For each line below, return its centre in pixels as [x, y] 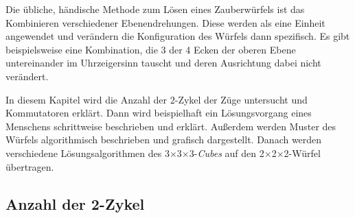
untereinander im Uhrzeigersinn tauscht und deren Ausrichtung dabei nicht [163, 63]
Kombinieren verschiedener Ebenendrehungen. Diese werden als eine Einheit [165, 22]
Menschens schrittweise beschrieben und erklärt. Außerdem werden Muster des [171, 126]
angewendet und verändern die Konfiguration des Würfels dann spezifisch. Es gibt [178, 36]
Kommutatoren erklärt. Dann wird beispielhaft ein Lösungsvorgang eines [159, 113]
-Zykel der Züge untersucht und [241, 99]
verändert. [27, 76]
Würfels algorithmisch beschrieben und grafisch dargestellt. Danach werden [164, 140]
